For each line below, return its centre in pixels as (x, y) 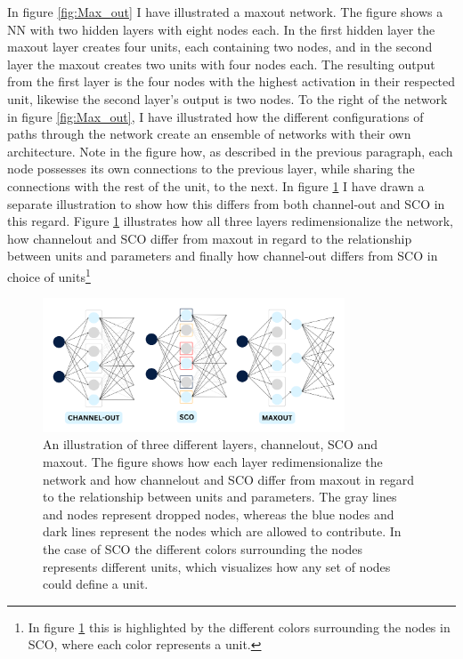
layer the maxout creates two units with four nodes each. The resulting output (221, 64)
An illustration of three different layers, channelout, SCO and (211, 444)
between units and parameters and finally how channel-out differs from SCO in (223, 256)
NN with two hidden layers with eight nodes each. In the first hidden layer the (221, 29)
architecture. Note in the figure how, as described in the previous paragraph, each (230, 151)
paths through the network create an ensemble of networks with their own (209, 134)
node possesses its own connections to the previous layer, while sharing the (211, 169)
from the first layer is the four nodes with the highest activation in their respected (231, 81)
